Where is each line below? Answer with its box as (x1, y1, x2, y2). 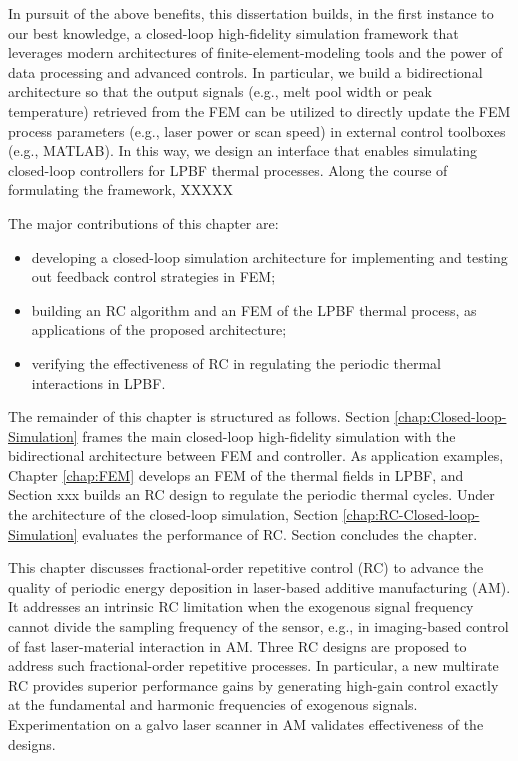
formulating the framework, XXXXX (8, 179, 233, 200)
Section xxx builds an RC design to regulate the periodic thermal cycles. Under (8, 484, 495, 505)
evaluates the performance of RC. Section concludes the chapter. (82, 523, 478, 544)
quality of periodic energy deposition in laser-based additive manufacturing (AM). (8, 576, 511, 597)
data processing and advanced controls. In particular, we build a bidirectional (8, 61, 483, 82)
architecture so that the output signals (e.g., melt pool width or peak (8, 81, 432, 102)
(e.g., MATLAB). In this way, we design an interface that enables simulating (8, 140, 477, 161)
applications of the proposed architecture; (31, 319, 287, 340)
